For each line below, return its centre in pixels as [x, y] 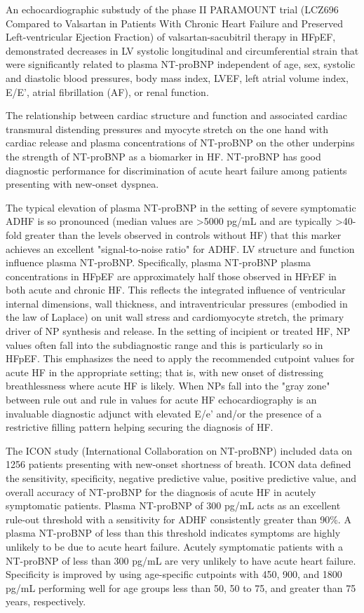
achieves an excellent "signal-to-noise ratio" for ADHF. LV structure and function [180, 248]
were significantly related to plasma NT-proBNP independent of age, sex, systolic [181, 64]
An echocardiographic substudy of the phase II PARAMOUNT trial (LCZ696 [172, 9]
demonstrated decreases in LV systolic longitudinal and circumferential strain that [182, 50]
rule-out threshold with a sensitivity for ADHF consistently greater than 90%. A [178, 519]
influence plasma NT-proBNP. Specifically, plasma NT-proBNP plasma [159, 262]
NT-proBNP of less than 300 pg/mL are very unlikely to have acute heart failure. [181, 560]
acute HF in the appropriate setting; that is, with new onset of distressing [165, 372]
